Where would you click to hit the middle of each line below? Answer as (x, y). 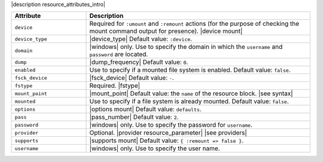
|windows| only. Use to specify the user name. (155, 148)
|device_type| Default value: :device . (141, 39)
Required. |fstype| (115, 85)
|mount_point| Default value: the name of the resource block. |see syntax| (191, 94)
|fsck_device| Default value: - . (132, 78)
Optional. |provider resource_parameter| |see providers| (168, 133)
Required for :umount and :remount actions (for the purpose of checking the (194, 24)
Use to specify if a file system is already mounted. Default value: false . (189, 102)
